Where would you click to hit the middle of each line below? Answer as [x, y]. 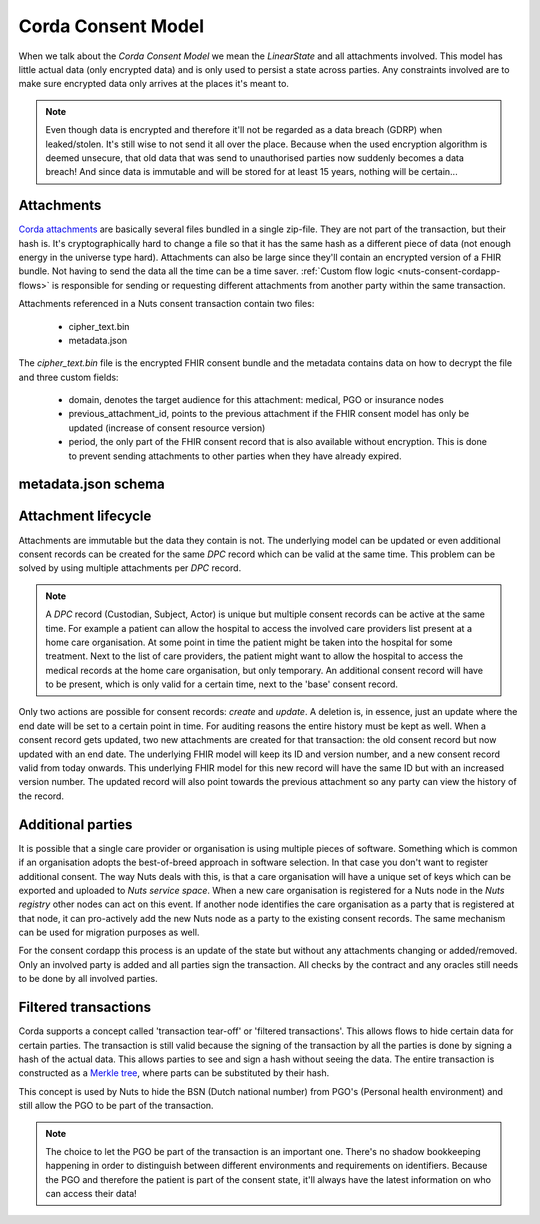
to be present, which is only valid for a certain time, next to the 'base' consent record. [222, 684]
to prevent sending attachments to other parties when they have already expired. [235, 456]
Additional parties [75, 824]
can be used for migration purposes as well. [109, 932]
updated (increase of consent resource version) [167, 427]
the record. [41, 796]
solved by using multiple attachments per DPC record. [130, 568]
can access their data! [91, 1194]
